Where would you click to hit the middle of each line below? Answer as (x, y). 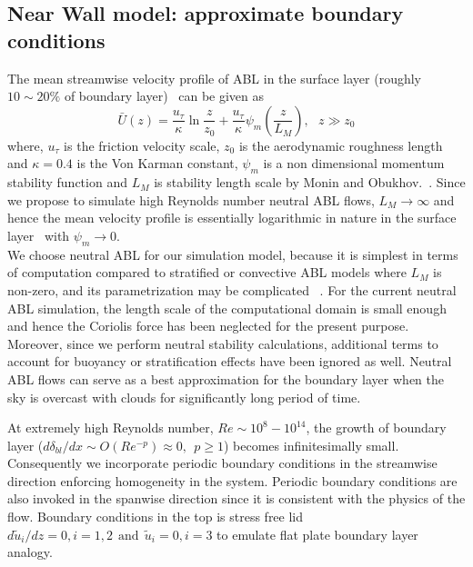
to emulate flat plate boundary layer (317, 534)
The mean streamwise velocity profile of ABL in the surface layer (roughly (214, 78)
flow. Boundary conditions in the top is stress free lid (156, 517)
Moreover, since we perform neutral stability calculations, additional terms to (223, 343)
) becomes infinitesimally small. (311, 445)
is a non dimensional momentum (354, 163)
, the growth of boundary (376, 428)
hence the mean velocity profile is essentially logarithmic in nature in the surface (232, 218)
